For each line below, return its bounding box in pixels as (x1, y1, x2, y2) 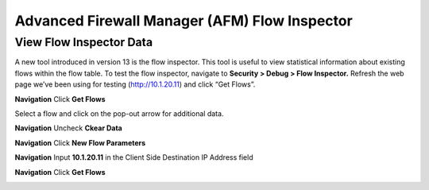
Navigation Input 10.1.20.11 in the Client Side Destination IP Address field (14, 153, 253, 162)
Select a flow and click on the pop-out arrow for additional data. (14, 108, 224, 118)
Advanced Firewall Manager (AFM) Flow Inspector (14, 12, 353, 29)
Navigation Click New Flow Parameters (14, 138, 146, 147)
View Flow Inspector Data (14, 35, 153, 49)
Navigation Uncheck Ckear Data (14, 123, 122, 133)
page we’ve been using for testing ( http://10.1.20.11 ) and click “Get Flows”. (14, 79, 256, 89)
